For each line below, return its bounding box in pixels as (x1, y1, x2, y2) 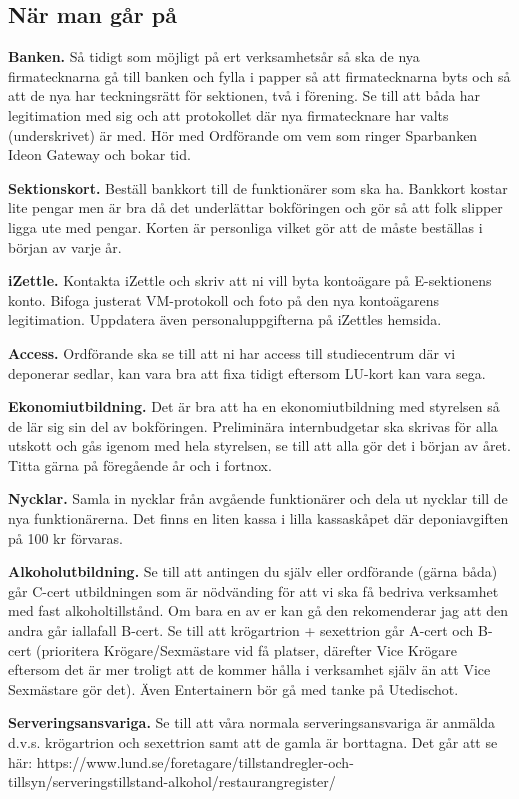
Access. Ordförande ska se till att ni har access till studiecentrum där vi (8, 342, 456, 363)
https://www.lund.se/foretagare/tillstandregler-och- (36, 751, 354, 772)
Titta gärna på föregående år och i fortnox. (8, 454, 272, 475)
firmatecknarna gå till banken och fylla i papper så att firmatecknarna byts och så (8, 65, 511, 86)
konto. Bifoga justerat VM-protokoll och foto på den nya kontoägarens (8, 289, 439, 310)
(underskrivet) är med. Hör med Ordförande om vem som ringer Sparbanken (8, 124, 478, 145)
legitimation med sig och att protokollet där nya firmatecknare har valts (8, 104, 449, 125)
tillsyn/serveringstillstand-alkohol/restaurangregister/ (8, 771, 336, 792)
